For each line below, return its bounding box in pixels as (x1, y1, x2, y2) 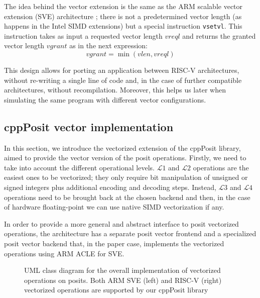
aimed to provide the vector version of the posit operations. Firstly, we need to (4, 152, 246, 163)
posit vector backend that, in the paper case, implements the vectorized (4, 238, 224, 248)
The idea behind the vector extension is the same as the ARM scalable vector (4, 1, 243, 11)
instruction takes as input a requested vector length (4, 30, 163, 41)
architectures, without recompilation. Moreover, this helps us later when (4, 84, 226, 95)
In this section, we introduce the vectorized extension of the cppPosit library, (4, 142, 241, 153)
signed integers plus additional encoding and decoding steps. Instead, (4, 181, 216, 192)
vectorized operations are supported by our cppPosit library (24, 284, 208, 295)
